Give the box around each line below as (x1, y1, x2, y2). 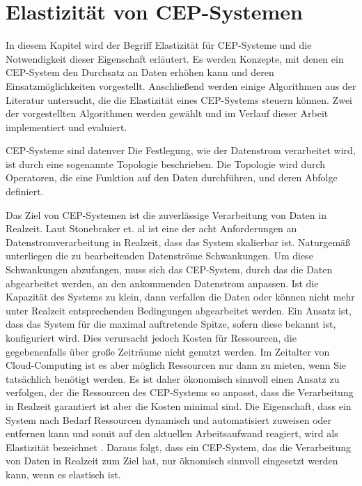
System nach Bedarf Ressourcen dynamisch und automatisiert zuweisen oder (6, 412, 332, 427)
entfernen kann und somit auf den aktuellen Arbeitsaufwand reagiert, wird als (6, 426, 338, 441)
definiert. (6, 184, 44, 199)
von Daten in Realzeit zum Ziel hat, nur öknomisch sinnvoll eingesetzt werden (6, 453, 338, 468)
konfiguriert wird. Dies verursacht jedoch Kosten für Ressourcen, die (6, 331, 297, 344)
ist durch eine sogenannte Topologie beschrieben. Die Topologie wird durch (6, 156, 326, 171)
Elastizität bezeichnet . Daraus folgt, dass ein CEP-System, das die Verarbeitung (6, 439, 352, 454)
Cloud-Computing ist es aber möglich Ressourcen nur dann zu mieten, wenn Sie (6, 358, 347, 372)
